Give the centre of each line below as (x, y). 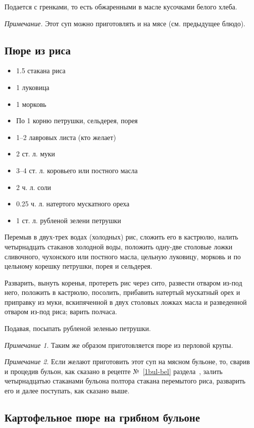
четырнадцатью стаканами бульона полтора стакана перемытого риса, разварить (125, 381)
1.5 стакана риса (41, 71)
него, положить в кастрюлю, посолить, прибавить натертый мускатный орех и (122, 292)
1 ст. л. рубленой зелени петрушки (69, 220)
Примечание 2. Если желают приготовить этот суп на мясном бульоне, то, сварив (127, 361)
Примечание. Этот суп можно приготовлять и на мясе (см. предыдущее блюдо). (125, 23)
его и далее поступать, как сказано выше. (67, 391)
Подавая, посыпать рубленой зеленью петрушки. (78, 328)
